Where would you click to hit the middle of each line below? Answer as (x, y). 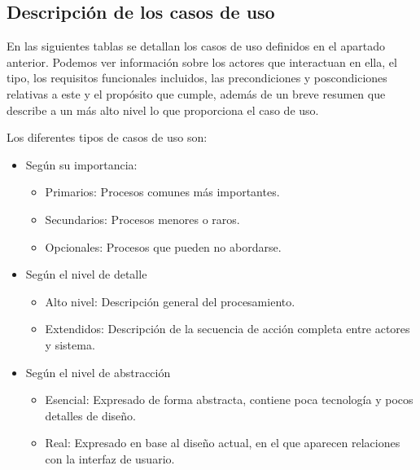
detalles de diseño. (90, 415)
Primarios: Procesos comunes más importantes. (162, 192)
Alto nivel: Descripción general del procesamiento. (170, 301)
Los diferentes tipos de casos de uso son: (107, 137)
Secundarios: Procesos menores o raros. (142, 219)
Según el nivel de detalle (86, 274)
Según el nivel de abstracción (98, 372)
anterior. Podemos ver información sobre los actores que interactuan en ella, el (202, 61)
